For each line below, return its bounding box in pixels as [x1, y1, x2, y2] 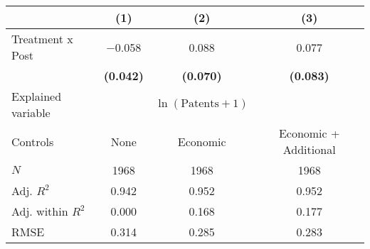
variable [11, 104, 51, 121]
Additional [282, 141, 336, 157]
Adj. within [11, 203, 68, 219]
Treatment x [11, 31, 73, 47]
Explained [11, 88, 62, 104]
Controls [11, 133, 54, 150]
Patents [181, 98, 219, 109]
